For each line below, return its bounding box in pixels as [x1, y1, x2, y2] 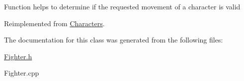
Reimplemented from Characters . [4, 18, 105, 28]
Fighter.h [4, 51, 32, 61]
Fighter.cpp [4, 68, 39, 78]
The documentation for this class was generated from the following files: [4, 35, 223, 45]
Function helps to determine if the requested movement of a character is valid [4, 1, 241, 11]
